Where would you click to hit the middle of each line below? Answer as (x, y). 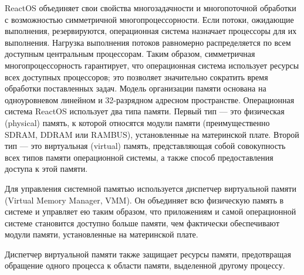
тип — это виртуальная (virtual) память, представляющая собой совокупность (145, 146)
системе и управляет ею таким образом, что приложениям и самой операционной (151, 211)
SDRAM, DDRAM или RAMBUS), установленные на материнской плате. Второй (152, 134)
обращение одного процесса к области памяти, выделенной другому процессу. (145, 265)
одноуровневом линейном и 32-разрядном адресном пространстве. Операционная (150, 99)
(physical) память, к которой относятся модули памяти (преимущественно (137, 122)
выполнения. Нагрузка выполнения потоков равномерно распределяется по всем (148, 42)
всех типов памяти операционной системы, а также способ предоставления (139, 157)
